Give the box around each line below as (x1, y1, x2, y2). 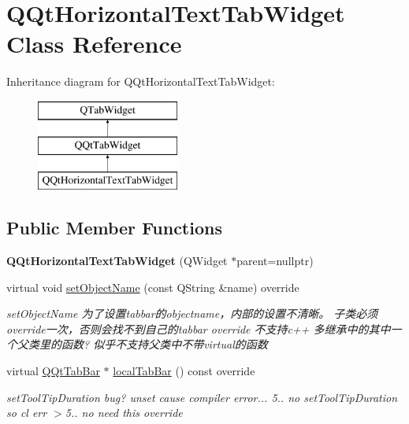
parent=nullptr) (236, 253, 314, 269)
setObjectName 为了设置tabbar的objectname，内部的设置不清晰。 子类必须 (6, 305, 378, 322)
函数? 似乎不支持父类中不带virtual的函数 (61, 336, 268, 352)
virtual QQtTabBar (6, 363, 100, 379)
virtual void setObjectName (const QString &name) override (6, 278, 299, 295)
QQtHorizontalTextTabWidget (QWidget (6, 253, 228, 269)
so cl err (6, 404, 47, 421)
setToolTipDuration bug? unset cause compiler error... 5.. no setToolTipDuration (6, 389, 398, 405)
